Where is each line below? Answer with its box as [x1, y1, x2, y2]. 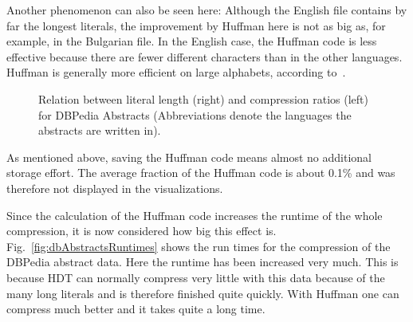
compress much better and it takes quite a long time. [6, 300, 265, 317]
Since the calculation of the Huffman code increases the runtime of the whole [6, 206, 383, 223]
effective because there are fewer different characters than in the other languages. [6, 48, 403, 65]
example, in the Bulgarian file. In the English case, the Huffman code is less [6, 33, 377, 49]
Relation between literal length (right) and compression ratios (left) [38, 90, 368, 107]
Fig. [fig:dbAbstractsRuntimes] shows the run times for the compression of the [6, 238, 391, 254]
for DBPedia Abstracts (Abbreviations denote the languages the [38, 106, 352, 123]
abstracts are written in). [38, 122, 161, 139]
